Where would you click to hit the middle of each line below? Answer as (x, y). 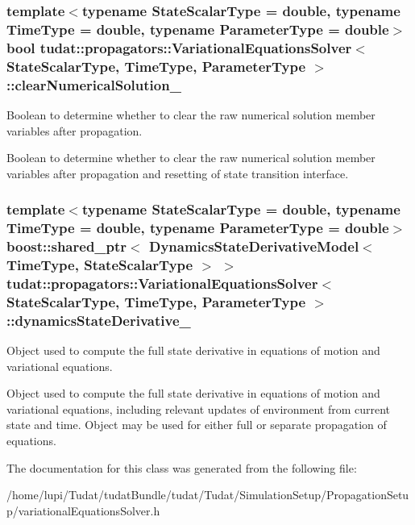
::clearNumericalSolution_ (94, 84)
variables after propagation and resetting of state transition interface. (178, 173)
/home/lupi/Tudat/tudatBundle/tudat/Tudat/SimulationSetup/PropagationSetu (208, 495)
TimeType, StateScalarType (100, 264)
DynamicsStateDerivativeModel (254, 246)
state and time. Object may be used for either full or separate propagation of (197, 425)
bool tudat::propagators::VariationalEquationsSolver (179, 47)
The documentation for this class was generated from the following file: (182, 467)
